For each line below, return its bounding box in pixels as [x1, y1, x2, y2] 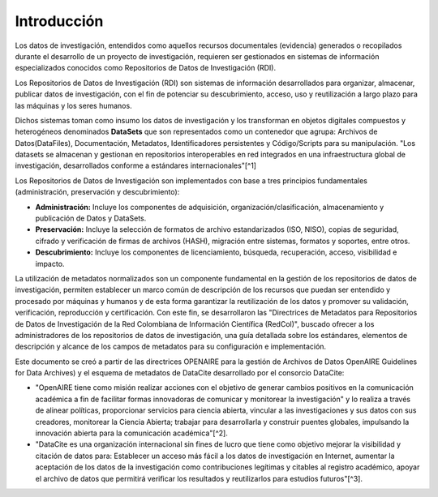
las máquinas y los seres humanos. [15, 101, 133, 110]
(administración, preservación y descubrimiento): [15, 187, 180, 197]
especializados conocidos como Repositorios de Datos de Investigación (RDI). [15, 63, 276, 73]
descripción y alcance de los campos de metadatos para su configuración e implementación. [15, 341, 327, 352]
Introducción [15, 12, 104, 30]
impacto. [35, 259, 65, 268]
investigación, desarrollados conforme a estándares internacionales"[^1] [15, 161, 257, 170]
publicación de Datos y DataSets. [35, 213, 147, 223]
